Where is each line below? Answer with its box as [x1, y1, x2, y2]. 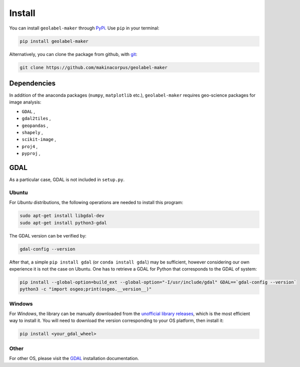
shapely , [21, 129, 43, 135]
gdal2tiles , [21, 115, 51, 121]
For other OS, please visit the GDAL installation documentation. [9, 355, 139, 361]
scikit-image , [21, 136, 56, 142]
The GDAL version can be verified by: [9, 232, 87, 238]
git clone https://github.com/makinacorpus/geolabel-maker [19, 64, 167, 70]
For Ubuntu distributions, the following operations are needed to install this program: [9, 199, 183, 205]
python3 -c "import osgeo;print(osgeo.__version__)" [19, 286, 152, 292]
